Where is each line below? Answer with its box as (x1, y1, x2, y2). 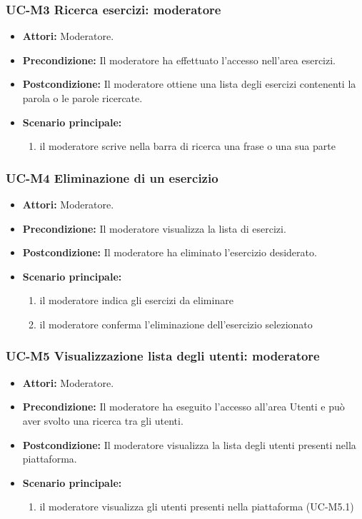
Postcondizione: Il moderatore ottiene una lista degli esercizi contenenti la (22, 76, 356, 91)
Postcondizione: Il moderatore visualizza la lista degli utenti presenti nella (22, 437, 356, 452)
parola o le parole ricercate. (22, 91, 143, 105)
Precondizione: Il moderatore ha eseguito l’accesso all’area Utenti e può (22, 399, 345, 414)
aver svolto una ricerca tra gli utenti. (22, 413, 183, 428)
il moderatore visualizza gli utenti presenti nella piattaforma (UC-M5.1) (39, 499, 354, 514)
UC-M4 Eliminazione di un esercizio (6, 168, 218, 186)
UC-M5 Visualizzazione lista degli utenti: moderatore (6, 347, 320, 365)
